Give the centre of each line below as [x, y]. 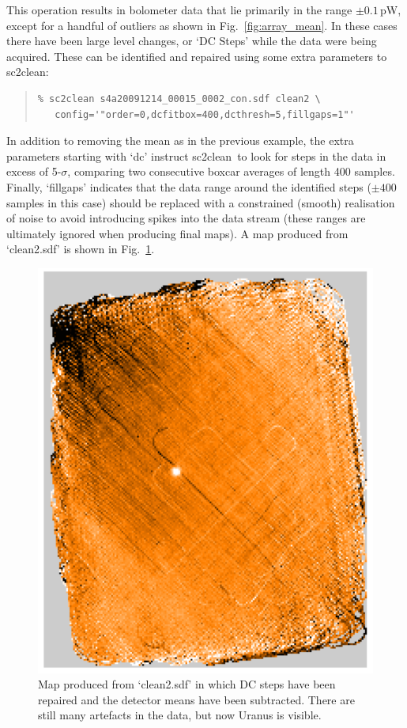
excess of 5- [34, 171]
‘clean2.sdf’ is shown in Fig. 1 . [81, 249]
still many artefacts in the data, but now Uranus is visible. [180, 715]
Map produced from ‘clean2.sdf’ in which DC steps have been [187, 684]
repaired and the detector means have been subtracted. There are [196, 699]
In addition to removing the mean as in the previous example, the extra [180, 140]
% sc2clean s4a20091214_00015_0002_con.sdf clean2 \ [179, 99]
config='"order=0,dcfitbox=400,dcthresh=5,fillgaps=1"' [205, 114]
